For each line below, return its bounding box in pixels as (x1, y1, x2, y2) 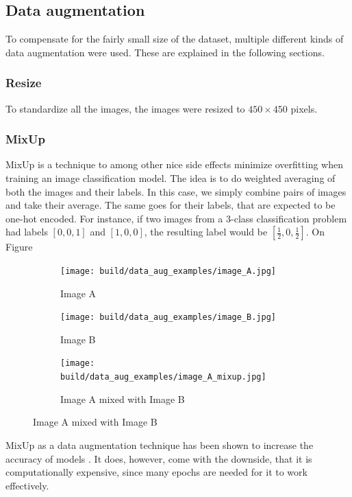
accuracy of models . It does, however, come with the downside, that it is (5, 451, 312, 465)
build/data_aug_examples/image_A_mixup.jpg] (60, 372, 266, 382)
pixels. (290, 101, 318, 115)
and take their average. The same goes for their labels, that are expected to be (5, 198, 336, 212)
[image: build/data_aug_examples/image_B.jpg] (60, 312, 276, 323)
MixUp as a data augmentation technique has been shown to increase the (5, 437, 314, 452)
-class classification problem (231, 211, 347, 225)
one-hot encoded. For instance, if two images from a (5, 211, 223, 225)
